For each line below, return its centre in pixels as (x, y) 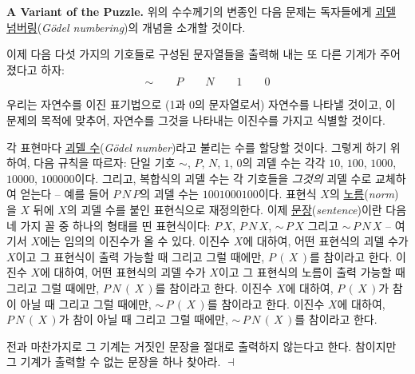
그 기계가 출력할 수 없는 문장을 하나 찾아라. (114, 362)
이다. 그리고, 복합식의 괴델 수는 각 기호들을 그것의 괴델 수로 (223, 178)
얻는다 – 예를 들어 (65, 194)
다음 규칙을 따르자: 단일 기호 (105, 163)
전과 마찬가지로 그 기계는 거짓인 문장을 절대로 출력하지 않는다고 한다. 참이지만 (202, 346)
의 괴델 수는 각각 (284, 163)
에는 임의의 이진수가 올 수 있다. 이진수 (135, 241)
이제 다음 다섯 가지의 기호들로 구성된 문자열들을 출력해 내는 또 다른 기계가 (192, 54)
